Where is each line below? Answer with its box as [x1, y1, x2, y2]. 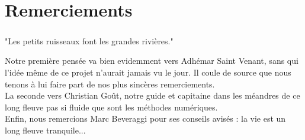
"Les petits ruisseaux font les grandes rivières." [5, 34, 174, 47]
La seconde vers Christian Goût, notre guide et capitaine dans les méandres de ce [5, 89, 300, 102]
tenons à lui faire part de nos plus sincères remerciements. [5, 77, 215, 90]
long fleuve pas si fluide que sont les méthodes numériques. [5, 100, 218, 113]
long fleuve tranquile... [5, 123, 86, 136]
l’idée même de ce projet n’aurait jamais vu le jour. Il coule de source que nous [5, 66, 291, 78]
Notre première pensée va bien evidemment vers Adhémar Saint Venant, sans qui [5, 54, 298, 67]
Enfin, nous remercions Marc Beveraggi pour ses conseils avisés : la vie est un [5, 112, 286, 125]
